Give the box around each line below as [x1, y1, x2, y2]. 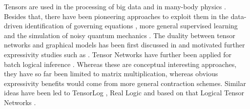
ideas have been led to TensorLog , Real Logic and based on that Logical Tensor [4, 87, 244, 98]
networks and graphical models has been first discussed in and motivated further [4, 40, 245, 50]
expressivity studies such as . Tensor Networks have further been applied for [4, 49, 231, 59]
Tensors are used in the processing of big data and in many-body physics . [4, 1, 226, 11]
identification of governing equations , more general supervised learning [24, 21, 238, 31]
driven [4, 21, 23, 31]
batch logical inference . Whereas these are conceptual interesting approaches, [4, 59, 237, 69]
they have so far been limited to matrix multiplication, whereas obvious [4, 68, 218, 79]
